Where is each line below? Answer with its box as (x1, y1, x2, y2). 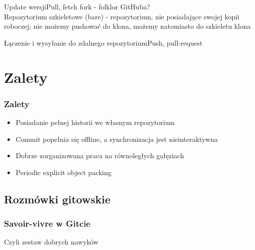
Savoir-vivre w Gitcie (4, 217, 91, 230)
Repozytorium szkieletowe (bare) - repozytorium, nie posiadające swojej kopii (4, 11, 240, 21)
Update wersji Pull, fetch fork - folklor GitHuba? (4, 1, 150, 11)
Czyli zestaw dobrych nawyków (4, 237, 99, 247)
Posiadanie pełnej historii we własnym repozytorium (15, 117, 175, 127)
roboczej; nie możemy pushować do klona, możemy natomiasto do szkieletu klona (4, 21, 251, 31)
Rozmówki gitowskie (4, 191, 111, 206)
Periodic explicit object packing (15, 167, 112, 177)
